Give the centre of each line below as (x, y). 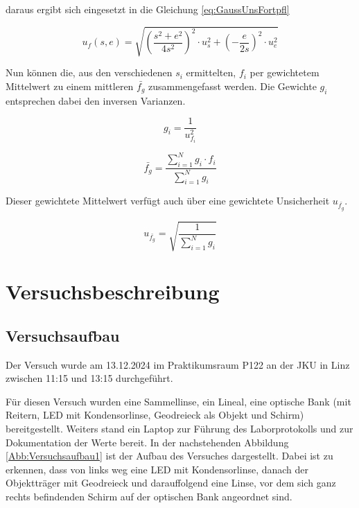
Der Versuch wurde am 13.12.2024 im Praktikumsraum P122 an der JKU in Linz (178, 364)
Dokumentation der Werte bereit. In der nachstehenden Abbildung (147, 442)
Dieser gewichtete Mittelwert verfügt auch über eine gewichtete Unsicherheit (168, 201)
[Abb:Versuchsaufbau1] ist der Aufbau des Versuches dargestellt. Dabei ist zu (169, 456)
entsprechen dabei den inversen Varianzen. (96, 100)
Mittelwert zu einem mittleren (70, 86)
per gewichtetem (284, 72)
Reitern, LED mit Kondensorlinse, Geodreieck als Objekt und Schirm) (155, 415)
